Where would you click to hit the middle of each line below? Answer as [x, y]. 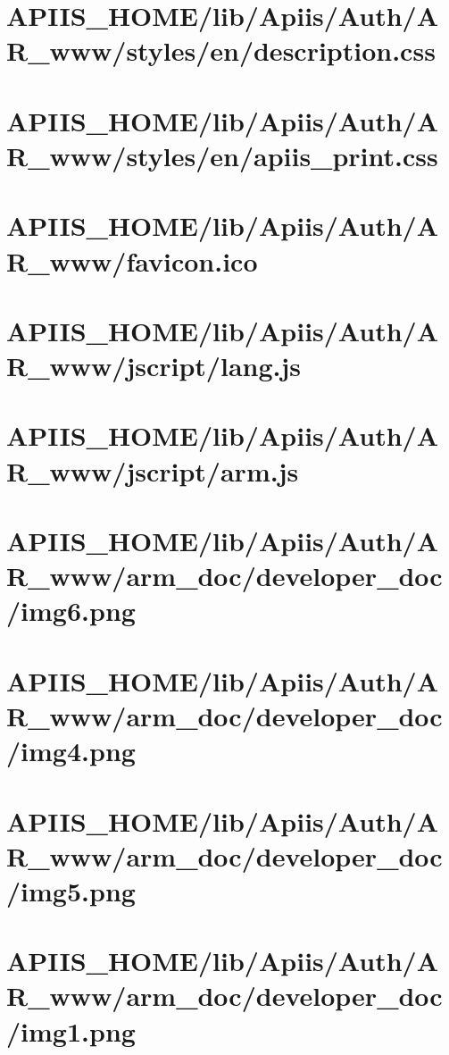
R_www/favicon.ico [132, 260]
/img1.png [71, 1030]
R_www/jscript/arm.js [153, 470]
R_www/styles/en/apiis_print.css [222, 155]
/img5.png [71, 890]
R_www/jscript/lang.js [154, 366]
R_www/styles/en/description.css [221, 50]
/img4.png [71, 751]
